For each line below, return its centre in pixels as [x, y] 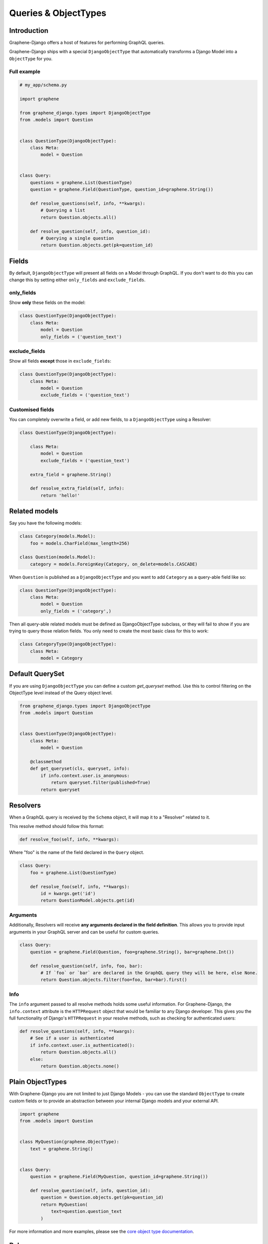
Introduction [29, 31]
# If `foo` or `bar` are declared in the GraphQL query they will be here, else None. [149, 973]
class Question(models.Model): [58, 557]
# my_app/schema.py [43, 85]
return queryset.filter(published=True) [101, 783]
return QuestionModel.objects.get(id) [88, 900]
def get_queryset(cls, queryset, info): [80, 769]
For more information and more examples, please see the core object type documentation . [101, 1231]
